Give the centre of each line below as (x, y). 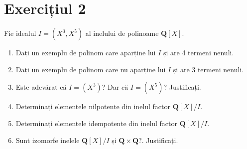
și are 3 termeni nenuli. (208, 69)
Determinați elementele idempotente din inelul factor (97, 123)
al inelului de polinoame (122, 33)
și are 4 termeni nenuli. (198, 53)
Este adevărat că (41, 87)
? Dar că (115, 87)
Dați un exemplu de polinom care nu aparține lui (91, 69)
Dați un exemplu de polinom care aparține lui (86, 53)
